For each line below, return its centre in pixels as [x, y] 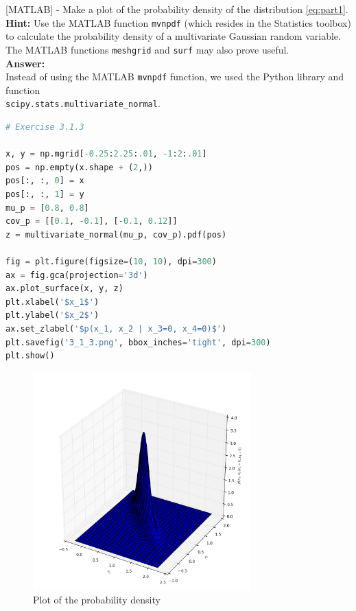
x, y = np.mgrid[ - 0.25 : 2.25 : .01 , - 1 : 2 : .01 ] [106, 154]
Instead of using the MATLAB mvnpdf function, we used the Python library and [175, 77]
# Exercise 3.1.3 [45, 127]
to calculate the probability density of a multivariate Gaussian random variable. [173, 36]
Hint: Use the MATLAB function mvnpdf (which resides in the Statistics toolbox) [178, 22]
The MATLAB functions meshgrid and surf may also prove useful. [147, 49]
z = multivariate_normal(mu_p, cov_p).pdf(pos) [116, 234]
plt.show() [30, 356]
